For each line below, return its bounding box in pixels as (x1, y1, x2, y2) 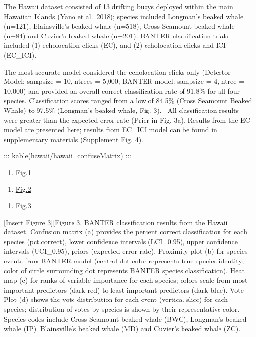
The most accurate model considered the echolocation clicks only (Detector (4, 66, 231, 76)
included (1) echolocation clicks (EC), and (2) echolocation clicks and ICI (4, 40, 226, 50)
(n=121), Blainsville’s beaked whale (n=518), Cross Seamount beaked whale (4, 21, 235, 31)
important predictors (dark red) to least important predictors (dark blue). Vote (4, 284, 244, 295)
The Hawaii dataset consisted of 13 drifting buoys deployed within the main (4, 1, 233, 11)
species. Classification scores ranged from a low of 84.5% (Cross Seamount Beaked (4, 95, 252, 106)
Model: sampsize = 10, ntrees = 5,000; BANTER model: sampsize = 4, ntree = (4, 76, 245, 86)
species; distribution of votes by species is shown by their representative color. (4, 304, 240, 314)
